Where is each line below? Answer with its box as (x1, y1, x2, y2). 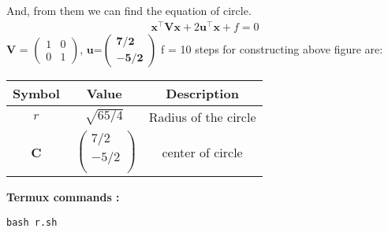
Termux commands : (6, 189, 120, 205)
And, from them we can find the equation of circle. (6, 2, 252, 18)
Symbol (13, 83, 60, 102)
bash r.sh (6, 217, 58, 228)
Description (166, 83, 239, 102)
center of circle (162, 142, 243, 161)
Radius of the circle (148, 107, 256, 126)
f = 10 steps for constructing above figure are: (161, 40, 383, 57)
